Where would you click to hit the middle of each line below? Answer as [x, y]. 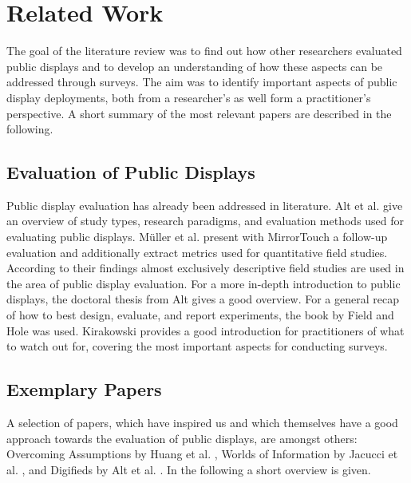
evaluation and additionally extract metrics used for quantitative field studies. [197, 252]
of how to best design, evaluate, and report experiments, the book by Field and [200, 315]
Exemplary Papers [84, 389]
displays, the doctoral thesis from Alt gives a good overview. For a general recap [203, 299]
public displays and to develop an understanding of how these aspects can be [195, 66]
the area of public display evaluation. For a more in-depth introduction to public [204, 283]
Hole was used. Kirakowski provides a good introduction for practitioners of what [205, 330]
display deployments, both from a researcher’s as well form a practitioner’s [189, 97]
